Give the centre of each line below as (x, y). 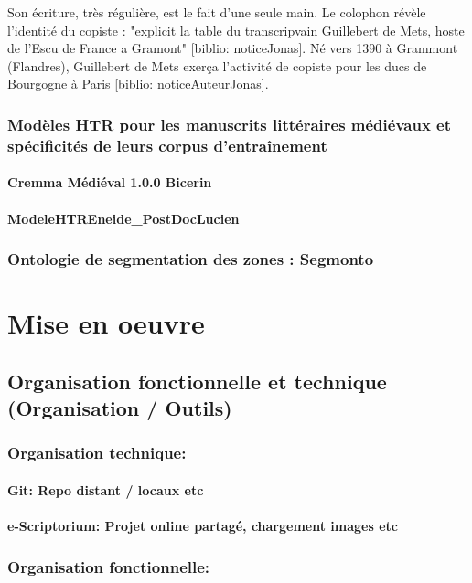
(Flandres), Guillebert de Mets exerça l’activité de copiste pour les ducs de (217, 65)
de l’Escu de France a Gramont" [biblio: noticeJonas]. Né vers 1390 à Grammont (233, 48)
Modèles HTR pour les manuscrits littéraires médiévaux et (230, 124)
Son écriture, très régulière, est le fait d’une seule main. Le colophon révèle (217, 12)
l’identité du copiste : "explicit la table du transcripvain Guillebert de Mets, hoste (236, 30)
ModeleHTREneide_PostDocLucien (123, 218)
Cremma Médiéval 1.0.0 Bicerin (110, 182)
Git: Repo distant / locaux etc (106, 489)
